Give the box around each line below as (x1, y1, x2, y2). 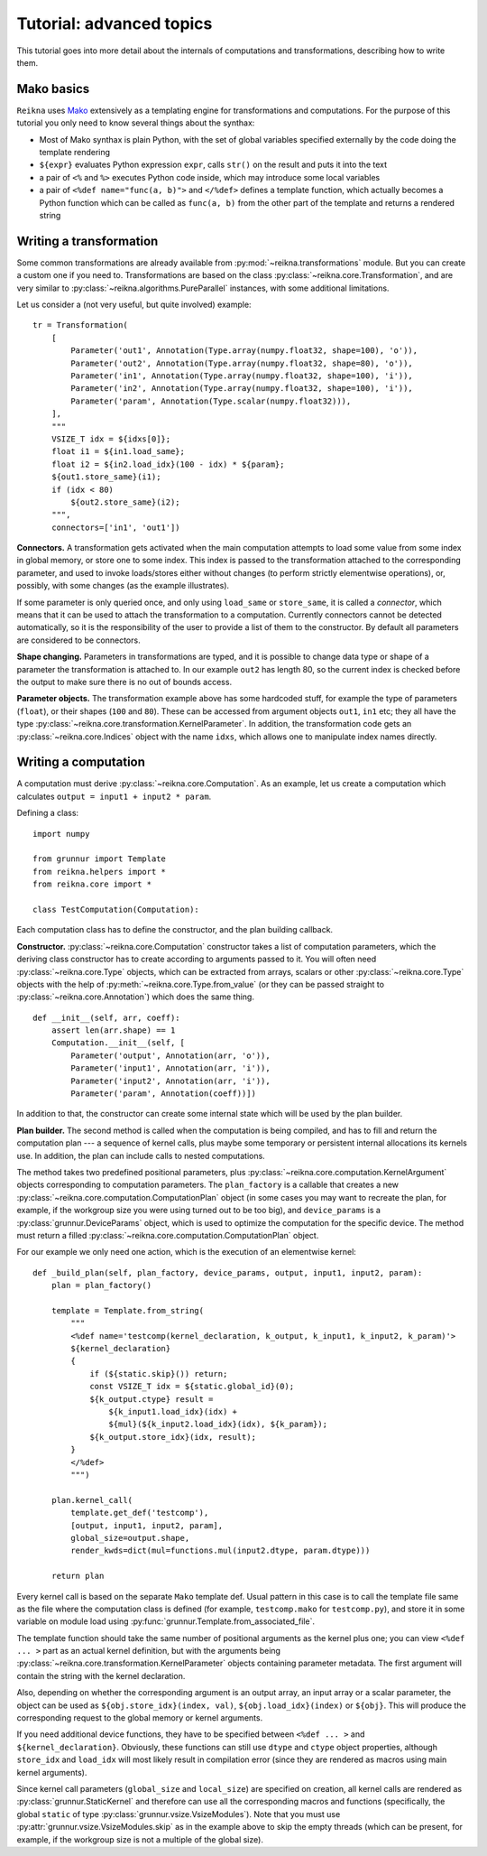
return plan (51, 1571, 105, 1582)
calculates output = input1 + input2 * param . (16, 791, 212, 802)
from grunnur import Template (32, 854, 167, 864)
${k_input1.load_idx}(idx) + (108, 1406, 238, 1417)
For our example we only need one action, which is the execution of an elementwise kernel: (16, 1247, 356, 1257)
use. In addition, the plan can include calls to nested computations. (16, 1150, 265, 1161)
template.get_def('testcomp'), (70, 1508, 209, 1518)
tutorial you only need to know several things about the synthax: (16, 117, 255, 128)
